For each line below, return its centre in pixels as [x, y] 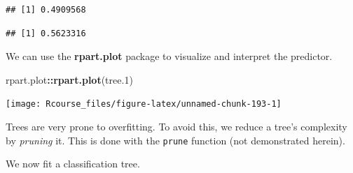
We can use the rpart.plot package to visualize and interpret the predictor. [169, 56]
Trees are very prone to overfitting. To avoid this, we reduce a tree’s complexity [176, 127]
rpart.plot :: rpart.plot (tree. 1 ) [69, 79]
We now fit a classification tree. [73, 164]
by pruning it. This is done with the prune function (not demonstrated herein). [175, 140]
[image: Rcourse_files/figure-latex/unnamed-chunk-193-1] [144, 104]
